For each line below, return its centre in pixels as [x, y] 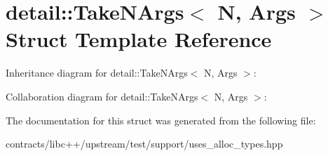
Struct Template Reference [139, 39]
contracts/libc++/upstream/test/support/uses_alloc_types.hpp [144, 144]
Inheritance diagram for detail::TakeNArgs [97, 73]
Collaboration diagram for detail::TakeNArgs [102, 96]
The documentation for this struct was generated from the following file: [161, 120]
